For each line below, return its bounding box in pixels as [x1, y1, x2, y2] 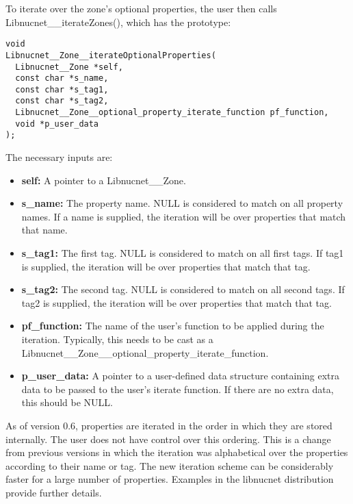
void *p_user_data [15, 118, 99, 129]
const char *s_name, [15, 73, 109, 84]
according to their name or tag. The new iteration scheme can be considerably [5, 458, 334, 473]
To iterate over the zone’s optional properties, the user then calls [5, 1, 277, 15]
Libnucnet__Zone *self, [15, 62, 123, 72]
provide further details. [5, 485, 102, 499]
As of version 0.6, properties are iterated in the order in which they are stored [5, 418, 332, 432]
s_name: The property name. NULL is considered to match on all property [21, 196, 343, 210]
